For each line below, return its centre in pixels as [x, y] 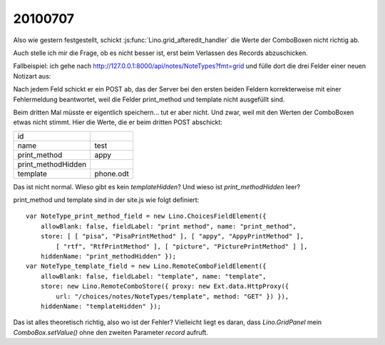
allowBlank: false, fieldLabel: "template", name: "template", [153, 276]
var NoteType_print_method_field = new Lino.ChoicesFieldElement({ [146, 216]
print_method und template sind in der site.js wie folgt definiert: [106, 200]
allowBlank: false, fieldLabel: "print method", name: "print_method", [168, 226]
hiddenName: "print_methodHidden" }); [108, 256]
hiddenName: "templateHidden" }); [101, 306]
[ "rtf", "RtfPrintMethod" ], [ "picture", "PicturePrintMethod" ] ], [182, 246]
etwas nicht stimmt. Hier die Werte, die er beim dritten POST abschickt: [118, 122]
